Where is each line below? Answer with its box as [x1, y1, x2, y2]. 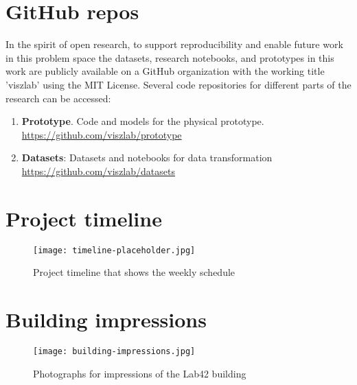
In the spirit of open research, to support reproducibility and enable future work [5, 37, 343, 51]
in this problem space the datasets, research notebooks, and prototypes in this [5, 50, 334, 65]
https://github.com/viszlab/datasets [21, 163, 175, 178]
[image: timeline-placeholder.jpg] [33, 245, 196, 255]
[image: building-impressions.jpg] [33, 346, 196, 356]
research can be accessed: [5, 91, 111, 105]
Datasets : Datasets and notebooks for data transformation [21, 150, 273, 165]
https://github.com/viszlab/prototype [21, 127, 182, 141]
